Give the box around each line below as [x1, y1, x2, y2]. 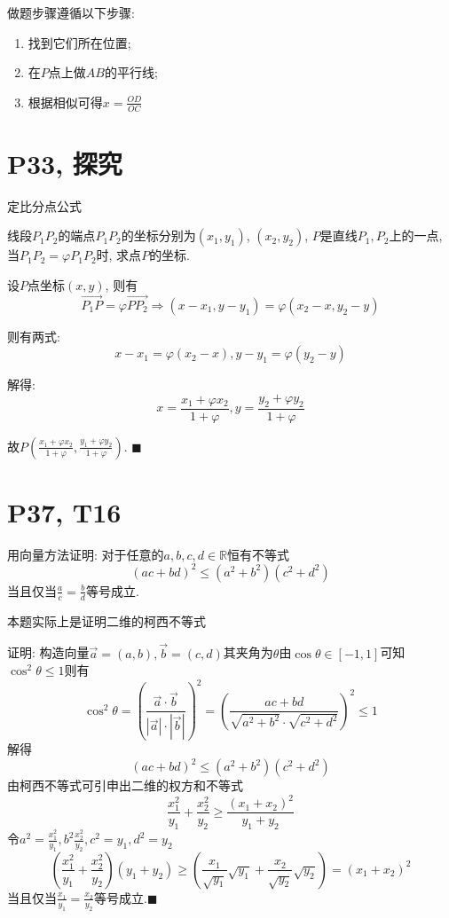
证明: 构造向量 [7, 643, 90, 662]
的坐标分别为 [121, 226, 196, 245]
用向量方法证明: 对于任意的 [7, 545, 164, 563]
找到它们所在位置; [28, 33, 131, 51]
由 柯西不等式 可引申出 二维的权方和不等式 [7, 776, 243, 795]
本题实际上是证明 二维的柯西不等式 [7, 611, 206, 630]
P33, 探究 [7, 145, 122, 181]
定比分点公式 [7, 196, 82, 215]
